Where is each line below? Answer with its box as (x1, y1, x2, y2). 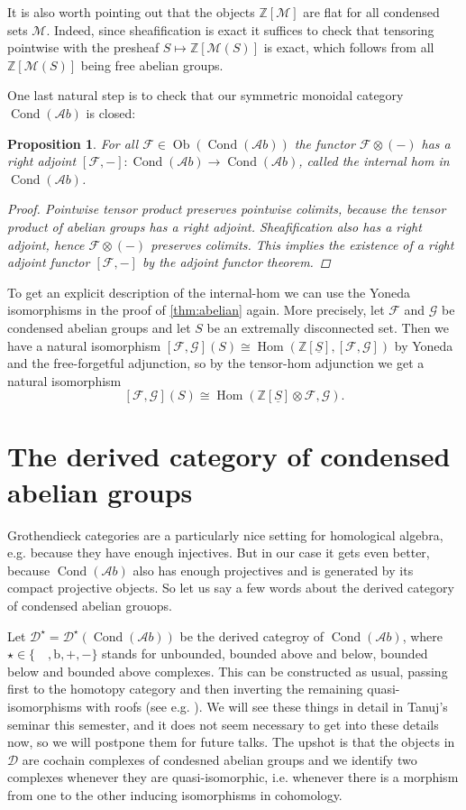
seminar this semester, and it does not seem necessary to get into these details (7, 714, 439, 733)
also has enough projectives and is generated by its (132, 560, 414, 579)
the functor (294, 133, 355, 152)
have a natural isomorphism (7, 336, 161, 354)
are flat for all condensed (303, 3, 440, 21)
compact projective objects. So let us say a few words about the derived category (7, 578, 454, 597)
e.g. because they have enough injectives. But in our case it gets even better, (7, 543, 430, 562)
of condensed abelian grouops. (7, 595, 172, 614)
